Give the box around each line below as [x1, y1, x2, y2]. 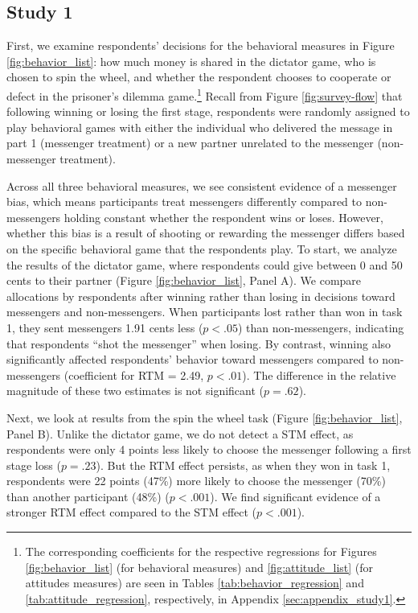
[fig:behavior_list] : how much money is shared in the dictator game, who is [6, 52, 376, 69]
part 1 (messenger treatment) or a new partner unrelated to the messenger [6, 134, 374, 151]
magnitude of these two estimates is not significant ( [6, 382, 264, 399]
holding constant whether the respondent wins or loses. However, [64, 208, 383, 225]
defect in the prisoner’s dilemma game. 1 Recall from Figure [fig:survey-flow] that [6, 84, 403, 104]
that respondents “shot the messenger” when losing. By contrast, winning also [6, 335, 391, 352]
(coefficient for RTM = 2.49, [64, 366, 204, 383]
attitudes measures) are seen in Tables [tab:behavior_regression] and [25, 574, 364, 591]
